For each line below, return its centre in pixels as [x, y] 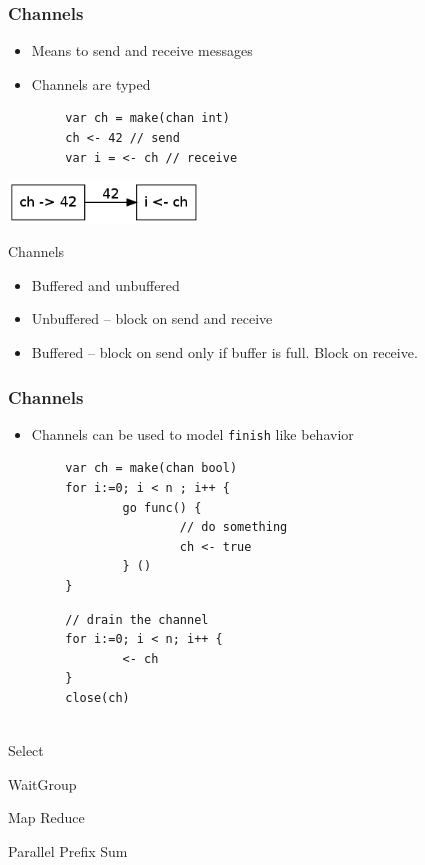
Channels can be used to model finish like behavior [192, 433]
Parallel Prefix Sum [68, 850]
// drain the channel [137, 619]
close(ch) [97, 697]
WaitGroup [42, 783]
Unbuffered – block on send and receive [152, 318]
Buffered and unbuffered [105, 284]
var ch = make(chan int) [147, 118]
